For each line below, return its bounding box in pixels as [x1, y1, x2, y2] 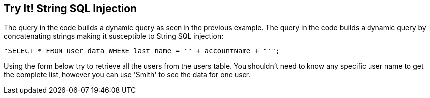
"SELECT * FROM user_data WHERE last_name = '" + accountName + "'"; [4, 47, 280, 55]
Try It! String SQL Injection [4, 2, 137, 15]
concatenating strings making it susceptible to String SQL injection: [4, 32, 224, 41]
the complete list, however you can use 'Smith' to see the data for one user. [4, 70, 251, 79]
